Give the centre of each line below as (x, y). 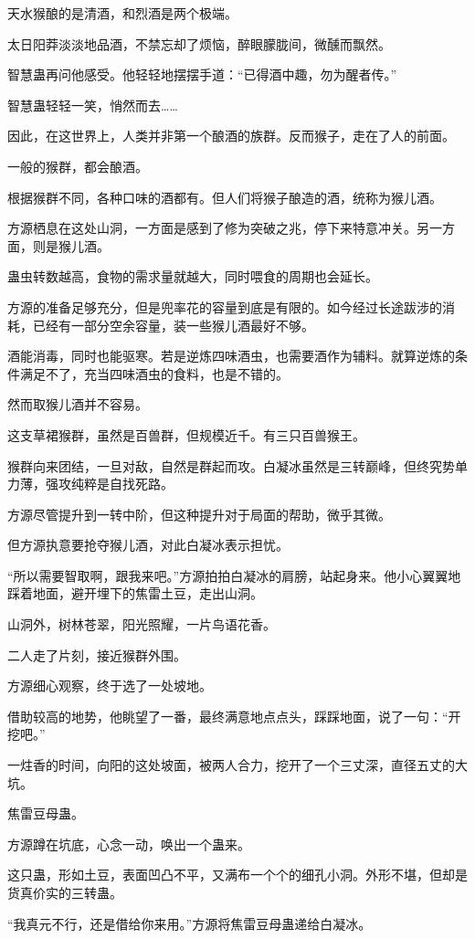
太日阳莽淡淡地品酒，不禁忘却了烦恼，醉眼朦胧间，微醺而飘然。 (199, 43)
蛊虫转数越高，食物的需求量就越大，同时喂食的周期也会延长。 (193, 276)
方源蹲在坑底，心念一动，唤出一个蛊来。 (129, 844)
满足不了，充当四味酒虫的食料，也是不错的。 (154, 373)
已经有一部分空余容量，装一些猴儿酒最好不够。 (173, 325)
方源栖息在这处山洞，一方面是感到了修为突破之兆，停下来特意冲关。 (212, 228)
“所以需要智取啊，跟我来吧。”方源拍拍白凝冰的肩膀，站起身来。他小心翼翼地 (234, 575)
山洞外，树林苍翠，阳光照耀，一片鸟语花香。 (142, 624)
